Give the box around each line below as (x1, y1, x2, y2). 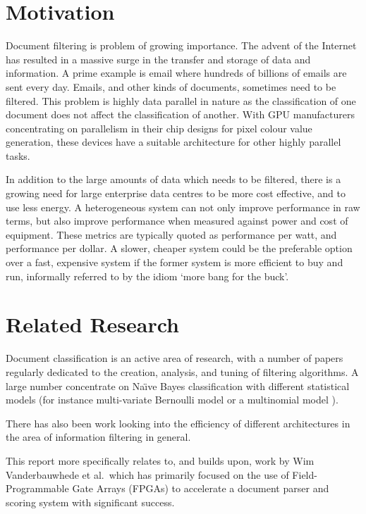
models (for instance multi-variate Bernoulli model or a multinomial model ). (6, 392, 338, 407)
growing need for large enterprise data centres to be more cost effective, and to (6, 186, 346, 201)
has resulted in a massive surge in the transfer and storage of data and (6, 51, 311, 66)
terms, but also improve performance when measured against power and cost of (6, 213, 348, 228)
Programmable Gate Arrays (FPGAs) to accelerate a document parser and (6, 481, 329, 496)
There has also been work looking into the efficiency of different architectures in (6, 415, 350, 430)
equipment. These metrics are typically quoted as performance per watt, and (6, 227, 337, 242)
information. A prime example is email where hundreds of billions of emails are (6, 65, 347, 80)
